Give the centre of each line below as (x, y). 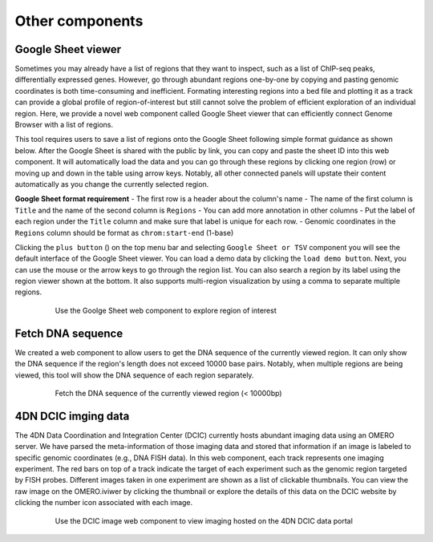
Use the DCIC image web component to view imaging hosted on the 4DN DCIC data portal (204, 520)
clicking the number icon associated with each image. (104, 503)
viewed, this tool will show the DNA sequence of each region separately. (134, 375)
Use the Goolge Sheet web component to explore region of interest (166, 310)
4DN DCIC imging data (72, 416)
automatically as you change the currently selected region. (112, 184)
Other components (79, 21)
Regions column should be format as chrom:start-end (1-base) (124, 233)
